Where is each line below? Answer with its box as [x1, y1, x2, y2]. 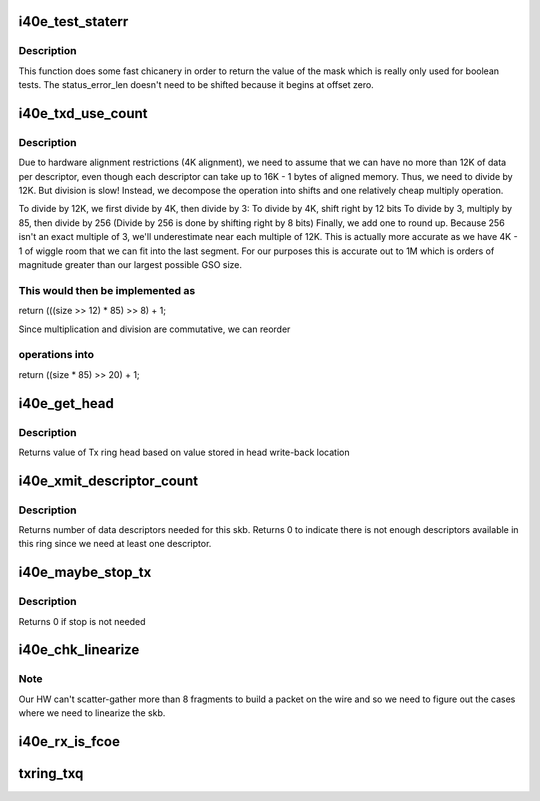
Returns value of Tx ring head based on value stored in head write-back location [18, 446, 350, 458]
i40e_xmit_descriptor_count [18, 472, 199, 489]
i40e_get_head [18, 395, 114, 412]
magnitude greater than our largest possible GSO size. [18, 259, 243, 271]
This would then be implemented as [18, 283, 196, 297]
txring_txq [18, 765, 84, 782]
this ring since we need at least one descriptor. [18, 538, 212, 550]
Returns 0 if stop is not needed [18, 615, 146, 627]
